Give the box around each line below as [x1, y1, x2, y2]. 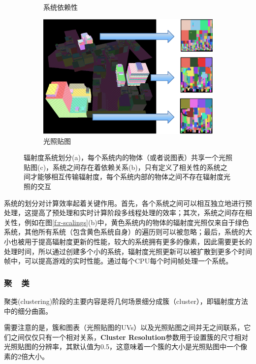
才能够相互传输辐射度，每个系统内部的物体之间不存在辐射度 [30, 171, 224, 182]
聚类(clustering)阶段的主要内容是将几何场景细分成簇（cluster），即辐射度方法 [4, 296, 248, 306]
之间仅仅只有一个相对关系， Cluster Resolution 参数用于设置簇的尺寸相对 [10, 331, 249, 342]
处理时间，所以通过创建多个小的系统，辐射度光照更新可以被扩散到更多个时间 [4, 246, 252, 256]
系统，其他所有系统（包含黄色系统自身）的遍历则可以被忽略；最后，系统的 [4, 227, 245, 237]
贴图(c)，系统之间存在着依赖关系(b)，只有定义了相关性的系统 [24, 162, 221, 172]
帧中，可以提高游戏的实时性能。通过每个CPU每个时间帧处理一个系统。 [4, 256, 233, 266]
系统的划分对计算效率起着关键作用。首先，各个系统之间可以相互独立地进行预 [4, 198, 252, 208]
